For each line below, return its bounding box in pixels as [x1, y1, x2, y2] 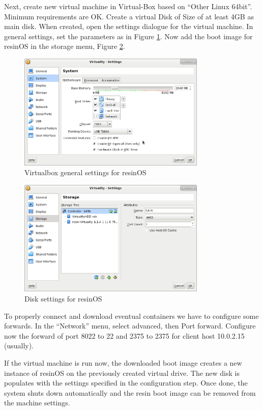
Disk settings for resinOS [24, 293, 102, 304]
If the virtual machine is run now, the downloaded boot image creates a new [4, 357, 242, 368]
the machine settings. [4, 397, 70, 408]
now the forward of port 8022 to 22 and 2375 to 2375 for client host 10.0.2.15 [4, 330, 245, 341]
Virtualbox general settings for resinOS [24, 167, 147, 178]
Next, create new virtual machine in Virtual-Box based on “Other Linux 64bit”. [4, 1, 252, 11]
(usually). [4, 340, 34, 351]
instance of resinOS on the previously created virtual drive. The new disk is [4, 367, 240, 378]
